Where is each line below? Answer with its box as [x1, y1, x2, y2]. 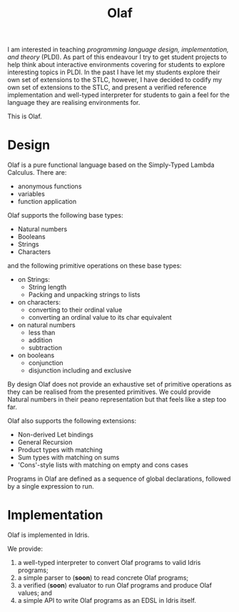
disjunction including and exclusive [28, 366, 132, 375]
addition [28, 336, 53, 345]
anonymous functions [17, 182, 82, 190]
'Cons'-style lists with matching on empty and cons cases [17, 461, 189, 469]
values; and [17, 588, 52, 597]
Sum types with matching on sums [17, 453, 120, 461]
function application [17, 198, 77, 206]
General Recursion [17, 438, 73, 447]
